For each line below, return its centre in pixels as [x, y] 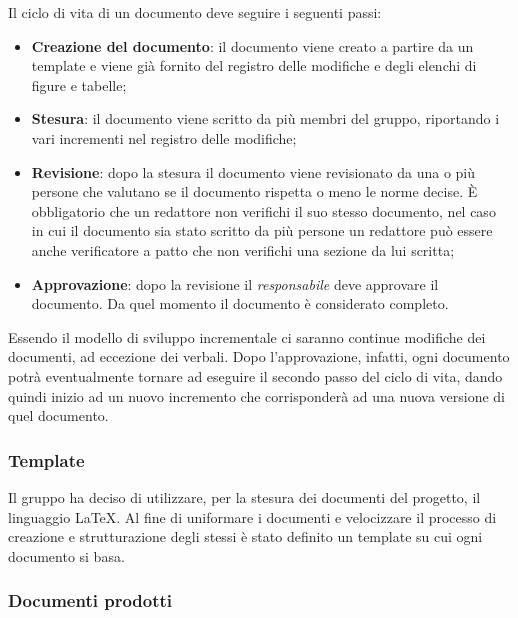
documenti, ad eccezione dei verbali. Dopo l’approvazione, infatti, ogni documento [259, 356]
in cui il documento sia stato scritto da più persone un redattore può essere [262, 230]
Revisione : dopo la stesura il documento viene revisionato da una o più [253, 171]
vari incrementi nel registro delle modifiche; [164, 137]
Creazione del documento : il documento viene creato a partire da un [252, 45]
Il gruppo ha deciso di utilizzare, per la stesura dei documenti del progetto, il [244, 496]
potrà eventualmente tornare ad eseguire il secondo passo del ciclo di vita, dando [255, 375]
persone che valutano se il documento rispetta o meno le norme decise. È [254, 191]
